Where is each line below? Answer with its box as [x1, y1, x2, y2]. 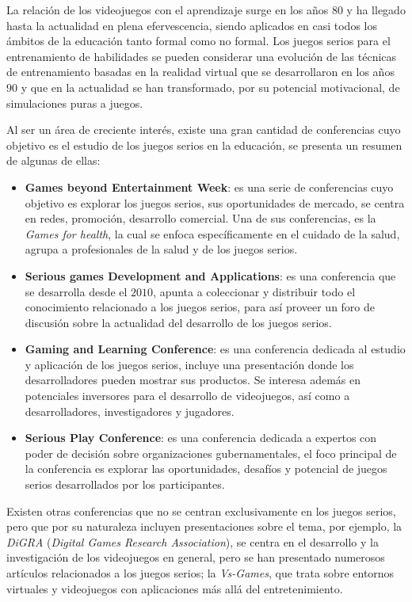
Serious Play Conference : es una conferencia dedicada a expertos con [25, 429, 377, 446]
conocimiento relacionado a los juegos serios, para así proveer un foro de [25, 299, 376, 315]
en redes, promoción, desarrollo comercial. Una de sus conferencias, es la [25, 210, 376, 227]
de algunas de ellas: [6, 152, 101, 169]
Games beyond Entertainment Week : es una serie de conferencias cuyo [25, 178, 394, 195]
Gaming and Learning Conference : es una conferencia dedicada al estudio [25, 341, 406, 357]
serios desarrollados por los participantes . [25, 476, 225, 493]
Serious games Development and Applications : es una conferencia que [25, 267, 396, 284]
